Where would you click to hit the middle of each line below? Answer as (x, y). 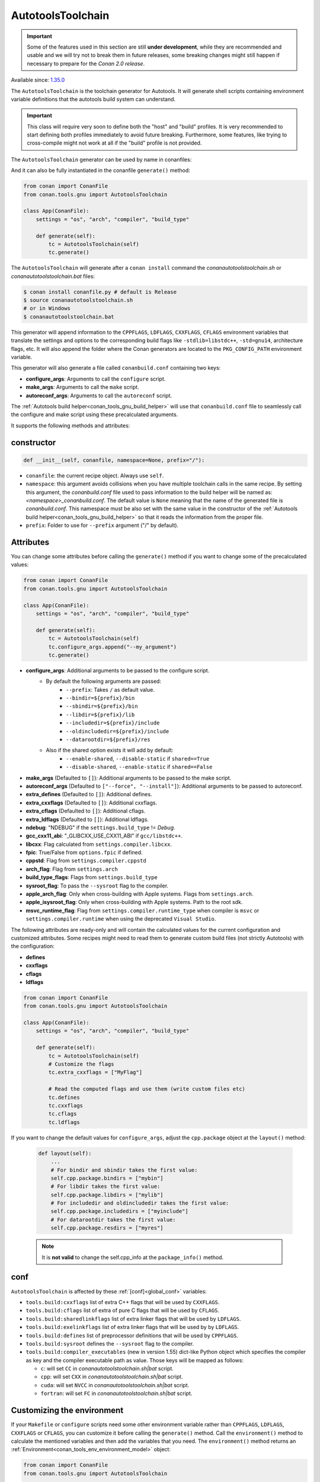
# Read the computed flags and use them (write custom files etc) (147, 1089)
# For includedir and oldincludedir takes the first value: (140, 1203)
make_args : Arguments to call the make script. (82, 387)
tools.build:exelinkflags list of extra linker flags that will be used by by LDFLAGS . (132, 1327)
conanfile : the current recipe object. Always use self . (95, 475)
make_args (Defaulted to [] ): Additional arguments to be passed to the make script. (129, 778)
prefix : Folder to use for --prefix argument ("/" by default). (102, 525)
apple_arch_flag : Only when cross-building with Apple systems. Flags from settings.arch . (140, 894)
